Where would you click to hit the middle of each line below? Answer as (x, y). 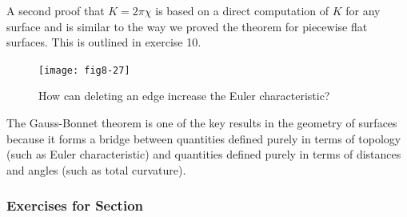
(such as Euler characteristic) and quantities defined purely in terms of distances (204, 154)
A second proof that (56, 10)
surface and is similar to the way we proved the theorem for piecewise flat (187, 26)
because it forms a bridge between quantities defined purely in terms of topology (204, 138)
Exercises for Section (75, 205)
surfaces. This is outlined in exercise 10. (104, 42)
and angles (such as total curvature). (96, 169)
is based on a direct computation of (242, 10)
